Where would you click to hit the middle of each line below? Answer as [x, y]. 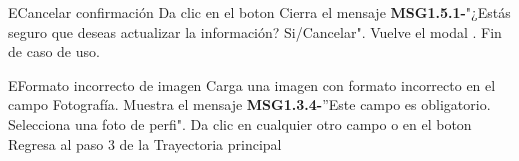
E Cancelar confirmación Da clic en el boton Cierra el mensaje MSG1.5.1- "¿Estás [259, 12]
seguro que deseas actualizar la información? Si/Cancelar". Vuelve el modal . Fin [255, 31]
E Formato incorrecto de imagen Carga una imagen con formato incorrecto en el [252, 84]
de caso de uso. [54, 51]
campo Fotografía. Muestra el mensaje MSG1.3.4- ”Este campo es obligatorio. [249, 104]
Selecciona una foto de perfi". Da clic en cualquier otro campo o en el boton [240, 123]
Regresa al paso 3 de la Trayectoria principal [145, 143]
